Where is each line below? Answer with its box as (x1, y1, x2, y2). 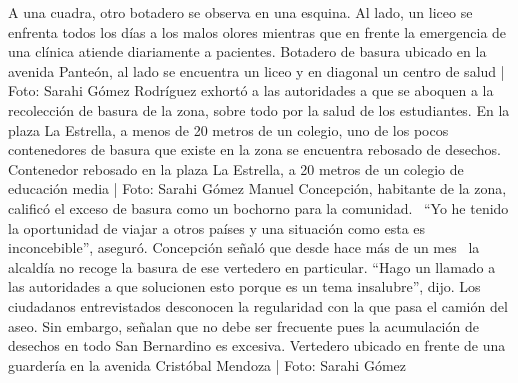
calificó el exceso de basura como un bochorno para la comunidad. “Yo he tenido (8, 197, 509, 218)
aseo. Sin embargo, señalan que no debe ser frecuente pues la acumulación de (8, 315, 479, 336)
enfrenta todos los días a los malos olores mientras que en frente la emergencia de (8, 21, 507, 42)
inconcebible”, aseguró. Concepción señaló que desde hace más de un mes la (8, 237, 480, 258)
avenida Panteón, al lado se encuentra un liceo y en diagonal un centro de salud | (8, 60, 505, 81)
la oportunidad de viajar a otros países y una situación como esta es (8, 217, 426, 238)
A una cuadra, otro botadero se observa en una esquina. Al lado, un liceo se (8, 2, 473, 22)
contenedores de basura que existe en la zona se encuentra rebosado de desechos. (8, 139, 501, 160)
